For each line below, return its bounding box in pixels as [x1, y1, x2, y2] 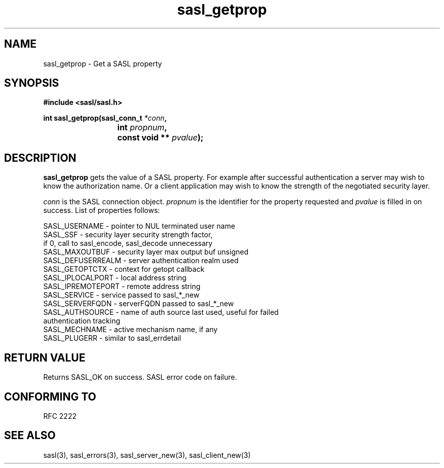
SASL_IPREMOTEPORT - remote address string [43, 282, 201, 291]
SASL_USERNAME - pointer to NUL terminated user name [43, 222, 235, 231]
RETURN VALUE [4, 351, 86, 364]
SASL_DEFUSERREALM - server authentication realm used [43, 256, 239, 265]
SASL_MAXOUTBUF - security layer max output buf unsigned [43, 247, 248, 257]
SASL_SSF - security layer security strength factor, [43, 230, 213, 239]
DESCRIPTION [4, 151, 77, 164]
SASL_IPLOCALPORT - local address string [43, 273, 187, 282]
